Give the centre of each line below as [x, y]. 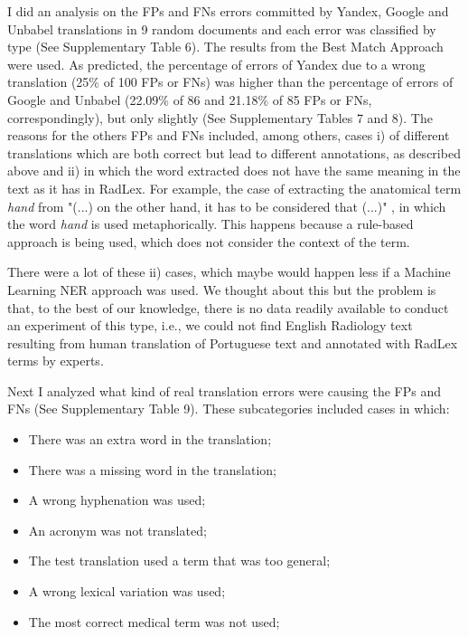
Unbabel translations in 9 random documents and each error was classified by [222, 29]
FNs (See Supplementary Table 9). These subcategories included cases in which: [229, 409]
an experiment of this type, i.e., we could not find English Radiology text [210, 325]
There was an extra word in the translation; [150, 439]
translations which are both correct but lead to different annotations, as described [234, 152]
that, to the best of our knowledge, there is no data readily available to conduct [228, 307]
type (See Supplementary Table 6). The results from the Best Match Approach [225, 47]
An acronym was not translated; [117, 530]
